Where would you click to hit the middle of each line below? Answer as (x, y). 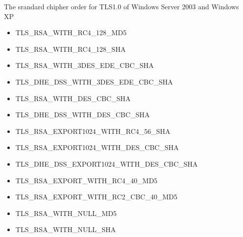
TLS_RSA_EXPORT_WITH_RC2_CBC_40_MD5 (96, 197)
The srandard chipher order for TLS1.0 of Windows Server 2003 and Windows (121, 6)
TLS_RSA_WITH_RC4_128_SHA (71, 49)
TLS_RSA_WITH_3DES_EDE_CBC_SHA (85, 65)
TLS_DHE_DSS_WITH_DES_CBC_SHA (83, 115)
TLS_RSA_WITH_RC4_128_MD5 (71, 32)
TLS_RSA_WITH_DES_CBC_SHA (73, 98)
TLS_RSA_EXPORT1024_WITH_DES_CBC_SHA (97, 147)
